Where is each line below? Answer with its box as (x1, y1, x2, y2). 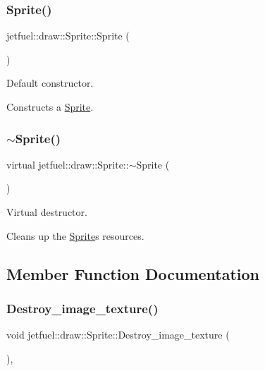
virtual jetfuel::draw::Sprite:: (6, 157, 129, 171)
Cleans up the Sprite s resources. (6, 228, 144, 243)
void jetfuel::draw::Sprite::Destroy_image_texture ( (6, 327, 230, 342)
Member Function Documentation (6, 262, 260, 284)
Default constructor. (6, 75, 94, 90)
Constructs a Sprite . (6, 99, 94, 114)
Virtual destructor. (6, 205, 87, 219)
